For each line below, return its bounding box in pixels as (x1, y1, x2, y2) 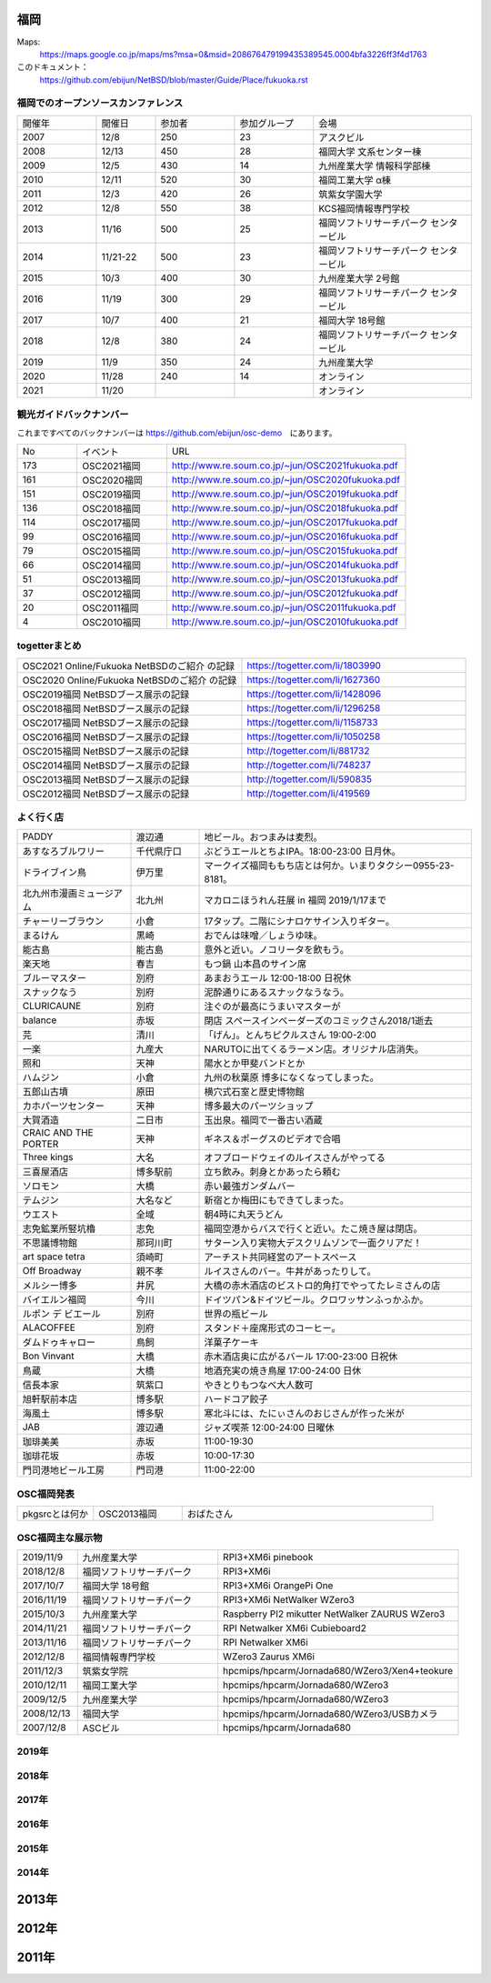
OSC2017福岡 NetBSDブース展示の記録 (22, 716, 189, 729)
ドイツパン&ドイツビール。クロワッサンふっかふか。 (204, 1294, 429, 1307)
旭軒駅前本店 (22, 1393, 77, 1406)
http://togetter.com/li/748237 (246, 758, 372, 771)
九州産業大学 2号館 (318, 272, 400, 285)
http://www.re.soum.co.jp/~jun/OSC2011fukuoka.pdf (171, 601, 396, 614)
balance (22, 1014, 57, 1027)
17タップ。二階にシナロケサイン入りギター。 (204, 915, 396, 927)
